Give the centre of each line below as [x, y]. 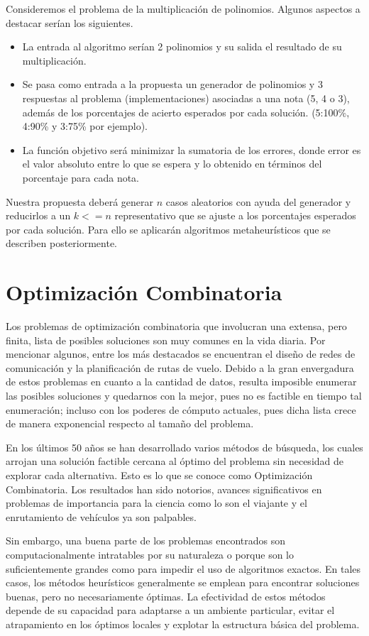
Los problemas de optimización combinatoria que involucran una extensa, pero [176, 326]
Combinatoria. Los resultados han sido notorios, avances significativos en [164, 489]
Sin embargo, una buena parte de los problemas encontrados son [146, 541]
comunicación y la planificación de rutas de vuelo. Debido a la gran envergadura [180, 367]
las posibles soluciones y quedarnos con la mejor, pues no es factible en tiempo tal [184, 395]
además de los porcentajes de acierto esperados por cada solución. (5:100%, [186, 112]
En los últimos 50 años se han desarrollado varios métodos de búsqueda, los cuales [184, 447]
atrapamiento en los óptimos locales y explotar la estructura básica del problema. [183, 624]
